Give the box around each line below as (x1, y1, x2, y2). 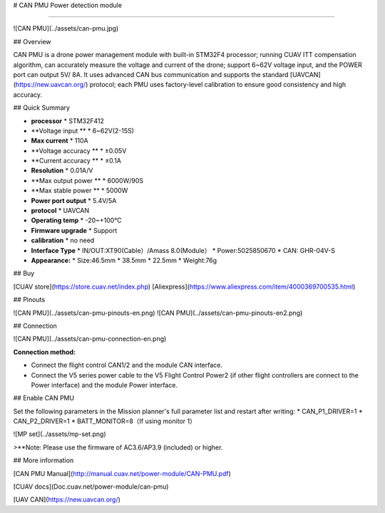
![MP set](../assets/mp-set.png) (13, 430, 106, 438)
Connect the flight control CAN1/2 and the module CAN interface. (31, 361, 222, 370)
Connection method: (13, 348, 76, 356)
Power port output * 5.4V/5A (31, 196, 117, 204)
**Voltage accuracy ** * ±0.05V (31, 146, 127, 155)
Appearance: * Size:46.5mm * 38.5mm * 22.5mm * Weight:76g (31, 256, 217, 264)
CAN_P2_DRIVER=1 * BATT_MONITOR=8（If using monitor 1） (13, 417, 196, 425)
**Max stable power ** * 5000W (31, 186, 128, 195)
